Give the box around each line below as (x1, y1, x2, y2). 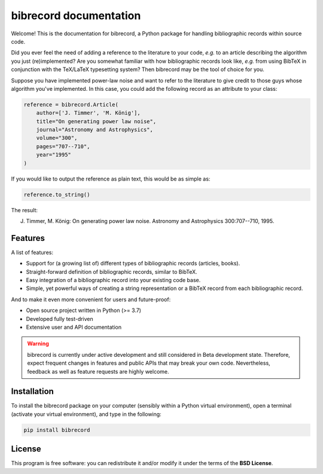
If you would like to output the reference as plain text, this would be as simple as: (11, 175, 211, 182)
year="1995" (36, 151, 72, 158)
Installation (11, 386, 54, 397)
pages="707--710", (36, 143, 90, 149)
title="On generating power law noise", (36, 118, 157, 125)
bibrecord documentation (11, 9, 141, 22)
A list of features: (11, 249, 54, 256)
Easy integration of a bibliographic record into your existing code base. (26, 277, 201, 284)
